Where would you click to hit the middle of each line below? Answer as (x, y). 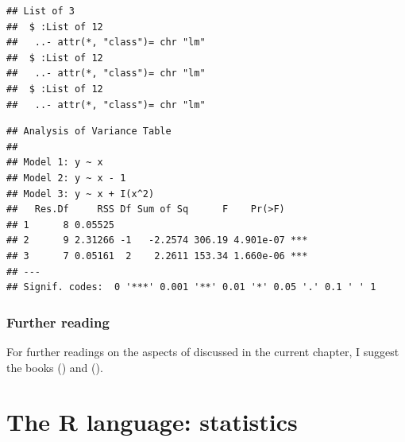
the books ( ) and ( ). (55, 367)
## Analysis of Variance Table (89, 132)
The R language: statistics (152, 422)
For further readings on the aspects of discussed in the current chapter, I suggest (203, 351)
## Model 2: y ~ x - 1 (66, 178)
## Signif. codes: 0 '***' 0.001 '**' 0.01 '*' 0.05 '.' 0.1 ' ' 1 (191, 287)
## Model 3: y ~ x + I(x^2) (81, 194)
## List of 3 (40, 11)
